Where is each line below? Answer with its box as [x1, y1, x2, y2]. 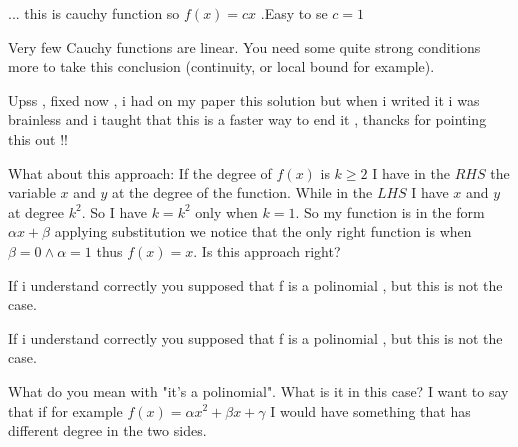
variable [8, 182, 56, 203]
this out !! [8, 128, 68, 149]
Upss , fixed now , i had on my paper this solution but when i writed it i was [8, 89, 480, 110]
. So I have [81, 201, 148, 222]
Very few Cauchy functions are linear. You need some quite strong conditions [8, 36, 481, 57]
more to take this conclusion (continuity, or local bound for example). [8, 56, 435, 77]
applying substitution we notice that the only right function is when [54, 221, 472, 242]
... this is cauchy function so [8, 3, 180, 23]
